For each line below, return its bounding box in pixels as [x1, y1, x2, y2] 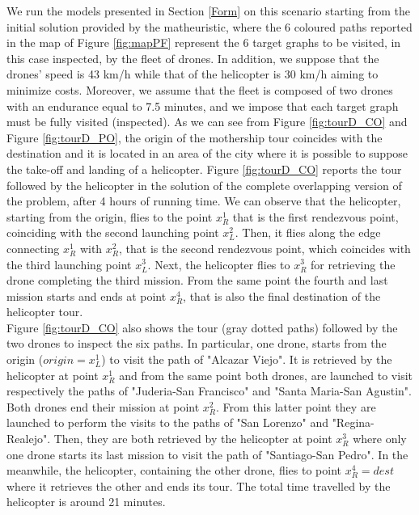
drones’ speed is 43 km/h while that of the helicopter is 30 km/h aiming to [6, 65, 379, 82]
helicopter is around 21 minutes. [6, 493, 166, 510]
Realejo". [6, 430, 51, 447]
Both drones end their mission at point [6, 398, 200, 415]
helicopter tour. [6, 303, 83, 320]
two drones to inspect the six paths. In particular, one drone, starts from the [6, 335, 387, 352]
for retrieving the [311, 255, 396, 272]
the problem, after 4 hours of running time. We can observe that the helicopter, [6, 192, 401, 209]
